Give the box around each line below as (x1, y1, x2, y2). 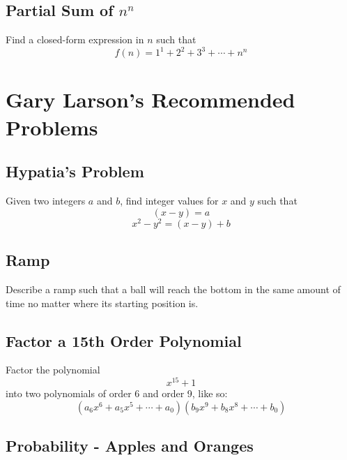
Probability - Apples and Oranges (6, 434, 254, 456)
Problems (6, 112, 98, 141)
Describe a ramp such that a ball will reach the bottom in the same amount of (6, 281, 341, 296)
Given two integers (6, 193, 86, 208)
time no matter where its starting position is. (6, 295, 199, 310)
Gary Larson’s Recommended (6, 85, 295, 114)
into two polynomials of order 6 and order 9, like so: (6, 386, 228, 400)
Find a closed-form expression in (6, 32, 144, 47)
